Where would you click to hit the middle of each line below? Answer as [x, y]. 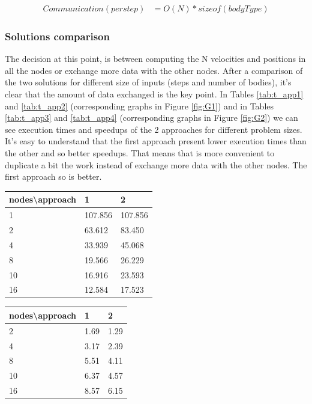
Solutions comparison [57, 36]
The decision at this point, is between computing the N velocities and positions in [155, 59]
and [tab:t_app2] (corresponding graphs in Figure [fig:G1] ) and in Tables [139, 106]
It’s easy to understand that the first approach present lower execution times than [156, 141]
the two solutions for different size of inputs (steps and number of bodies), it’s [148, 82]
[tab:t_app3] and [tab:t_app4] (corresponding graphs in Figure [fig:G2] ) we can [151, 118]
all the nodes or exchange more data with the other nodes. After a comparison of [154, 70]
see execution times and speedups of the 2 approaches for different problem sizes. [154, 129]
